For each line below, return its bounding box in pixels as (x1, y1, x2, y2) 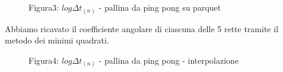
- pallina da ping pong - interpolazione (98, 54, 239, 66)
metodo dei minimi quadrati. (5, 34, 109, 46)
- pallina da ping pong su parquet (98, 1, 221, 13)
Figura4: (28, 54, 59, 66)
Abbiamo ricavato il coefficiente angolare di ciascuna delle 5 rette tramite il (5, 22, 279, 35)
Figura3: (28, 1, 59, 13)
